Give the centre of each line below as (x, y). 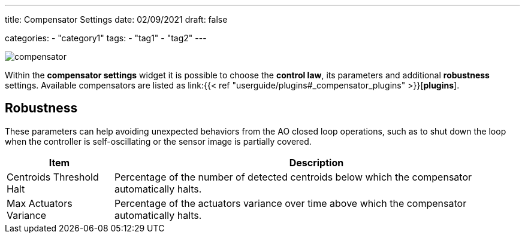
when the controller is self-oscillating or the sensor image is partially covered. (158, 141)
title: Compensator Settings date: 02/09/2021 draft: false (116, 19)
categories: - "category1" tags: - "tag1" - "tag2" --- (106, 38)
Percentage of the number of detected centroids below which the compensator (293, 177)
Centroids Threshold (53, 177)
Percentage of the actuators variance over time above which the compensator (290, 203)
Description (316, 162)
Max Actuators (40, 203)
